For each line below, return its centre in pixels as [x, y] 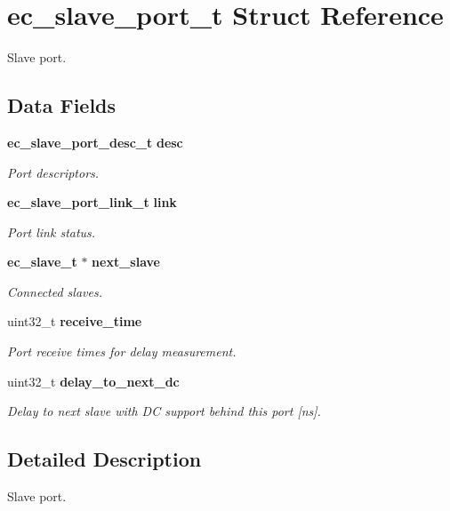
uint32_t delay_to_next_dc [93, 381]
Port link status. [52, 232]
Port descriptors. [53, 172]
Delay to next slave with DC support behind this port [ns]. [164, 411]
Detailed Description [104, 459]
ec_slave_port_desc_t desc [95, 142]
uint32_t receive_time [75, 321]
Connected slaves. [55, 291]
